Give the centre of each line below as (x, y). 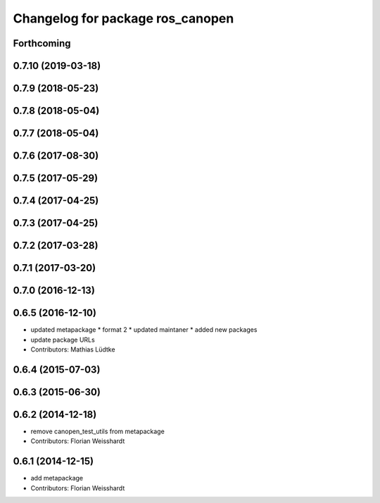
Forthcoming (42, 43)
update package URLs (63, 340)
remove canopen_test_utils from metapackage (97, 431)
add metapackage (57, 478)
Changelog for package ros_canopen (123, 18)
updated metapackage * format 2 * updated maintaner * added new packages (144, 330)
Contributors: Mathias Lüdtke (73, 349)
